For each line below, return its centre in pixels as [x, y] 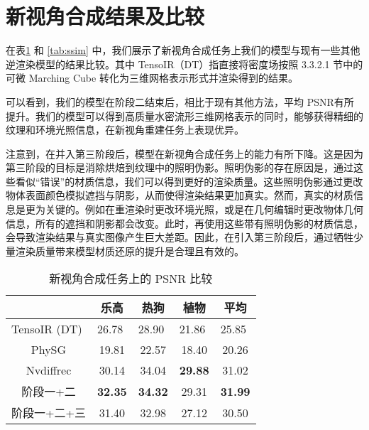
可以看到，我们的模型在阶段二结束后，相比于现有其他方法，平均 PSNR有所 [180, 101]
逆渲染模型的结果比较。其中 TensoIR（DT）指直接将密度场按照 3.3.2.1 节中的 [184, 64]
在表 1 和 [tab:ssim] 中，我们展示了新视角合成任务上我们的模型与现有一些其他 [183, 50]
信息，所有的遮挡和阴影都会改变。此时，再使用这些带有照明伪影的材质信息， [184, 223]
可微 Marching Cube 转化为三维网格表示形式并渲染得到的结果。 [152, 78]
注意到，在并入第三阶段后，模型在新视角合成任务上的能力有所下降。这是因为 [184, 153]
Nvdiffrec [49, 370]
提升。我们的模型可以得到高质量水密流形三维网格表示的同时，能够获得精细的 [184, 115]
